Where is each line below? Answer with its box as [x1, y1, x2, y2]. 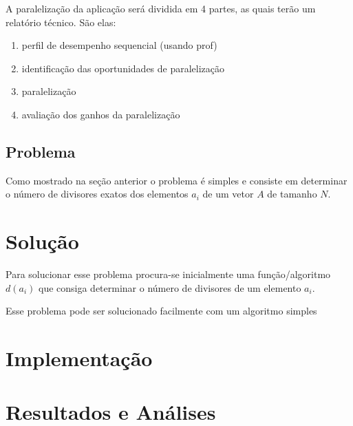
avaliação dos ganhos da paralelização [21, 107, 180, 121]
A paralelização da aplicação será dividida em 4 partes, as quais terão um [6, 1, 316, 15]
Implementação [6, 344, 153, 372]
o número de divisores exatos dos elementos [6, 187, 189, 201]
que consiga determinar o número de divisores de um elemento [38, 280, 301, 295]
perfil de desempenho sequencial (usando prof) [21, 38, 217, 52]
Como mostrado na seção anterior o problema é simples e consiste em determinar [6, 173, 347, 187]
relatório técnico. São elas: [6, 14, 116, 29]
